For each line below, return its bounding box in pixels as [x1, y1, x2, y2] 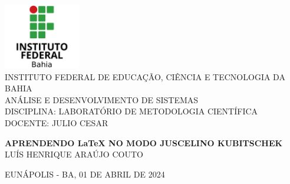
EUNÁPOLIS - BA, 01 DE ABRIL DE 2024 [5, 167, 165, 180]
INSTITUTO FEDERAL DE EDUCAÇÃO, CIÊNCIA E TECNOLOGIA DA [5, 70, 285, 83]
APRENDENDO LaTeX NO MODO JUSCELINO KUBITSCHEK [5, 136, 283, 149]
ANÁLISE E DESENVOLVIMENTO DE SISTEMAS [5, 93, 199, 106]
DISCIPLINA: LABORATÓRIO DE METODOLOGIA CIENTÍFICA [5, 105, 258, 117]
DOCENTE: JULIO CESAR [5, 117, 108, 129]
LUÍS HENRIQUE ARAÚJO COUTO [5, 148, 143, 160]
